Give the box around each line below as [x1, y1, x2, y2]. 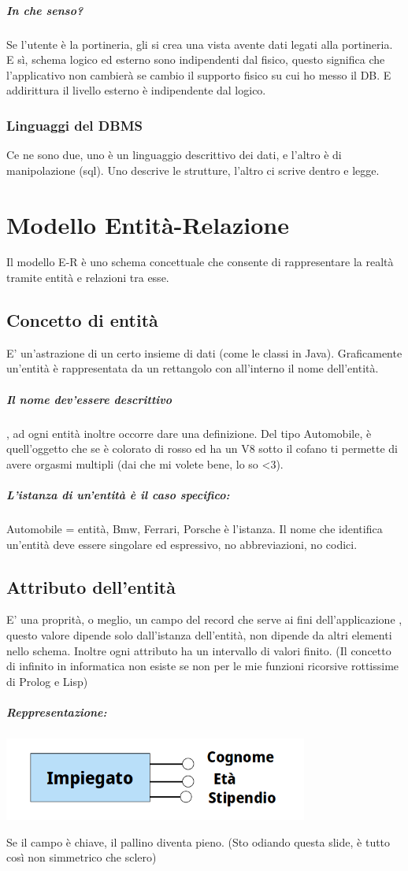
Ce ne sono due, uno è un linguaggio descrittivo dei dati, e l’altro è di [6, 146, 342, 163]
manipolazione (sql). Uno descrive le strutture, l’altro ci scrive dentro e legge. [6, 161, 380, 178]
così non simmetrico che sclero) [6, 849, 157, 865]
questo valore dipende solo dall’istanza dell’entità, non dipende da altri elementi [6, 626, 392, 643]
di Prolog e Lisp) [6, 673, 88, 689]
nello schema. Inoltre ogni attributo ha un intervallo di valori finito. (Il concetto [6, 642, 391, 658]
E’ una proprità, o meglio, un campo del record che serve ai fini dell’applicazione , [6, 611, 402, 628]
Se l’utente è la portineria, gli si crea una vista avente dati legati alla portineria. [6, 35, 393, 52]
